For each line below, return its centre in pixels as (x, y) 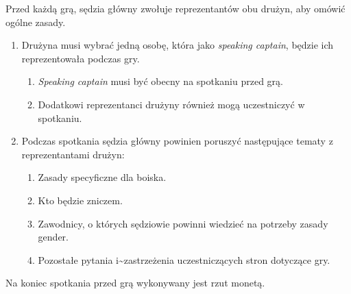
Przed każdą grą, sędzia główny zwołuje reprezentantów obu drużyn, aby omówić (175, 8)
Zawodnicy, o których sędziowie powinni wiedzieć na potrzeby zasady (183, 223)
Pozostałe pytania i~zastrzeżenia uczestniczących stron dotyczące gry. (184, 259)
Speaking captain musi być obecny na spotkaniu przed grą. (160, 81)
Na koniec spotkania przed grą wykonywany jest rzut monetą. (135, 283)
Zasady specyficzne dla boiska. (102, 177)
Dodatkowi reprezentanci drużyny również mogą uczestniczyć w (171, 104)
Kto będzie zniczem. (80, 200)
